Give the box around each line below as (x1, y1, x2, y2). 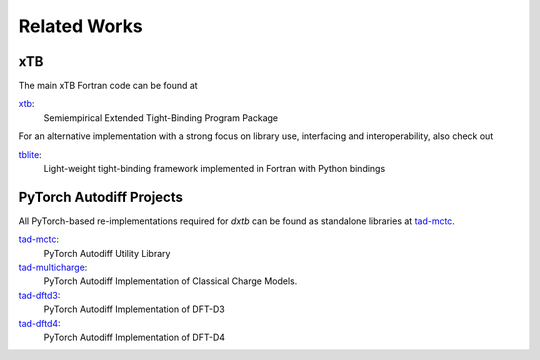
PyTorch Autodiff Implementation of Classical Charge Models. (43, 275, 298, 287)
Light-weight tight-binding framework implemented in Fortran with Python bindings (43, 163, 386, 175)
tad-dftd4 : (18, 317, 61, 329)
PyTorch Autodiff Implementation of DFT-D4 (43, 331, 225, 344)
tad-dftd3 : (18, 289, 61, 301)
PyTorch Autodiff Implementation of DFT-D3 (43, 303, 225, 315)
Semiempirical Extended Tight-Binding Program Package (43, 111, 279, 124)
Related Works (18, 15, 144, 37)
